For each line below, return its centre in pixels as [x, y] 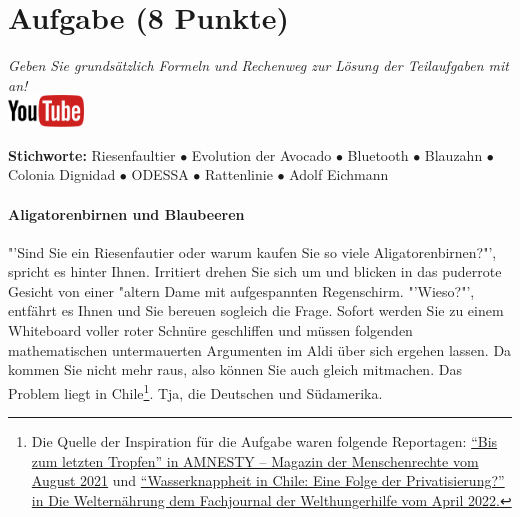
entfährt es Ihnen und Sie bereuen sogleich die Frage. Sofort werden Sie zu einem [256, 310]
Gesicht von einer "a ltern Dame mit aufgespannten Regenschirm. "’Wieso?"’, [241, 290]
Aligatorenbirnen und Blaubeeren [126, 213]
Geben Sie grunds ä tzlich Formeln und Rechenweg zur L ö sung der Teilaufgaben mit [258, 65]
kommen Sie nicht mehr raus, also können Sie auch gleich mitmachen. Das [235, 369]
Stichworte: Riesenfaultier [92, 154]
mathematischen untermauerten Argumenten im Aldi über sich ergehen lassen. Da [260, 349]
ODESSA [160, 174]
